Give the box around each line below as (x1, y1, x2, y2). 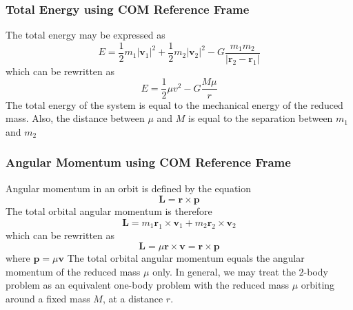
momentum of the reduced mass (6, 264, 141, 278)
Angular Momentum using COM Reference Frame (6, 154, 291, 171)
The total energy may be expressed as (6, 28, 165, 42)
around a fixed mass (6, 291, 90, 305)
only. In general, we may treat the (152, 264, 296, 278)
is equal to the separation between (188, 111, 333, 125)
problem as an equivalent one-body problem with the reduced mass (6, 278, 290, 292)
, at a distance (102, 291, 163, 305)
